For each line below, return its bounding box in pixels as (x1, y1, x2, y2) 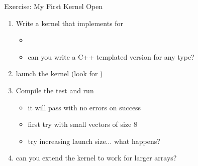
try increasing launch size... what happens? (28, 135, 160, 146)
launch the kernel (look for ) (16, 68, 103, 79)
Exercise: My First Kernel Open (4, 1, 103, 11)
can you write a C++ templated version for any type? (28, 51, 194, 62)
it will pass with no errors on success (28, 102, 141, 112)
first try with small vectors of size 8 (28, 119, 137, 129)
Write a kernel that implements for (16, 18, 124, 28)
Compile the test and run (16, 85, 94, 95)
